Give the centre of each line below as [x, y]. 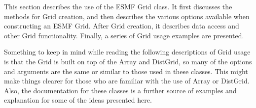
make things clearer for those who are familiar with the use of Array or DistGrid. [127, 81]
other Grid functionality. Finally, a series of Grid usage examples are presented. [124, 35]
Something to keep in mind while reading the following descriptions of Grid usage [127, 52]
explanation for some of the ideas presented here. [78, 100]
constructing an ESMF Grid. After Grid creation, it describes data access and [122, 26]
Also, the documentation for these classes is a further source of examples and [120, 90]
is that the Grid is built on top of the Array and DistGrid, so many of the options [128, 61]
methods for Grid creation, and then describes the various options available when [127, 16]
